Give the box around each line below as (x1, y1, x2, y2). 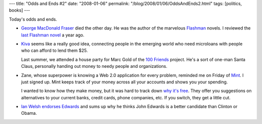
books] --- (9, 7, 30, 13)
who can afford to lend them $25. (21, 47, 88, 53)
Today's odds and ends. (9, 16, 57, 22)
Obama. (21, 110, 37, 116)
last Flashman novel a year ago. (21, 32, 84, 38)
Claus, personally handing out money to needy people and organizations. (21, 63, 167, 69)
